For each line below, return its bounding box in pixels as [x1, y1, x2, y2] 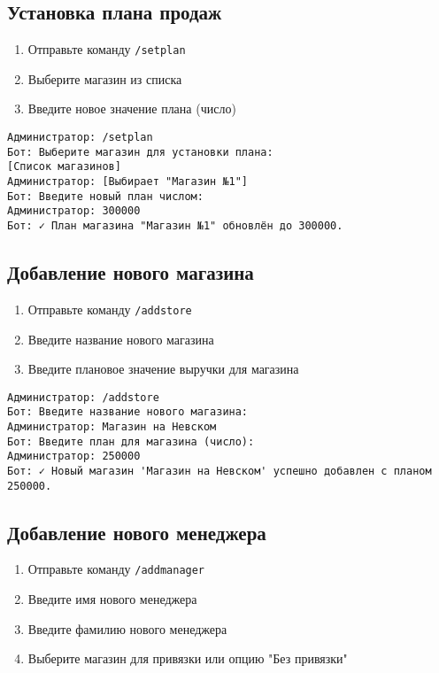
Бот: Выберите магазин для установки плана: [7, 145, 273, 159]
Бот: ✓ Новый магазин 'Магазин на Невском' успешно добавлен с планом [7, 464, 432, 477]
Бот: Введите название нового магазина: [7, 406, 249, 419]
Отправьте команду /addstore [27, 299, 192, 318]
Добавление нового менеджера [7, 518, 266, 545]
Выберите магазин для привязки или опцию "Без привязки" [27, 649, 348, 668]
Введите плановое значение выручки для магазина [27, 360, 299, 378]
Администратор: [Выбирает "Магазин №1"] [7, 175, 249, 189]
